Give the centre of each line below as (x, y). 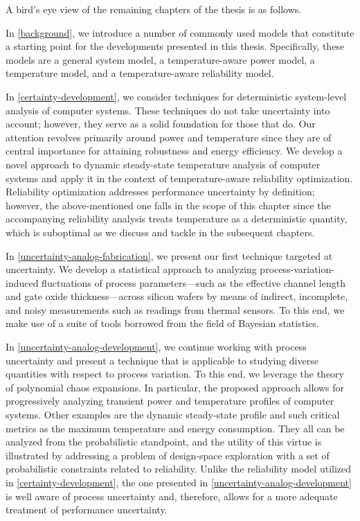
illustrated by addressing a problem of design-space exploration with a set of (168, 455)
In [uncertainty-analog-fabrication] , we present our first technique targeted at (169, 255)
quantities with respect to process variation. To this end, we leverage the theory (175, 374)
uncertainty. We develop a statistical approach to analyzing (131, 269)
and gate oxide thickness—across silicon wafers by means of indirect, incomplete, (177, 296)
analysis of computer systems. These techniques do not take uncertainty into (168, 110)
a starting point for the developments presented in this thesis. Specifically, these (175, 46)
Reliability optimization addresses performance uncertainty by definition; (160, 192)
